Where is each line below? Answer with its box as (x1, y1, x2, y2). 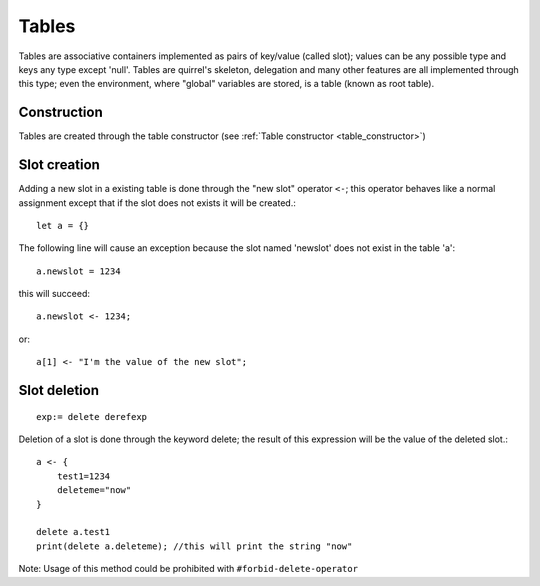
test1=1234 (56, 470, 111, 482)
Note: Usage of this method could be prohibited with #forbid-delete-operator (18, 563, 359, 575)
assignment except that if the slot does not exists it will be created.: (18, 196, 297, 209)
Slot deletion (18, 382, 100, 399)
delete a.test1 (36, 526, 111, 538)
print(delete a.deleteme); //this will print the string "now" (36, 540, 353, 552)
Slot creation (18, 156, 100, 174)
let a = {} (36, 220, 90, 231)
